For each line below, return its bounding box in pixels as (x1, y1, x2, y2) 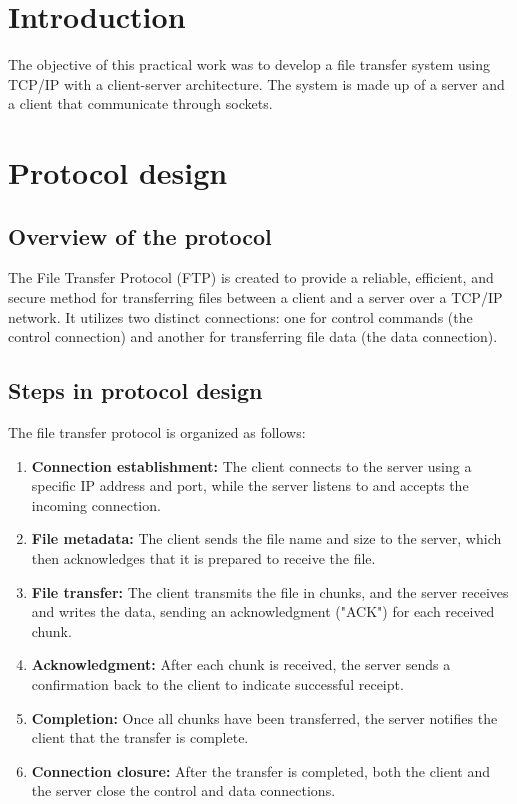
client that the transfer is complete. (31, 727, 249, 748)
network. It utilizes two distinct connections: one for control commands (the (8, 306, 473, 327)
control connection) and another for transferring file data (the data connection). (8, 326, 498, 347)
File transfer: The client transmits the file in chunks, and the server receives (31, 581, 509, 602)
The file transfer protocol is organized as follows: (8, 422, 306, 443)
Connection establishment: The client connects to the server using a (31, 455, 472, 476)
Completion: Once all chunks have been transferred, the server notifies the (31, 707, 498, 728)
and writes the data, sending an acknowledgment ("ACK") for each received (31, 601, 495, 622)
